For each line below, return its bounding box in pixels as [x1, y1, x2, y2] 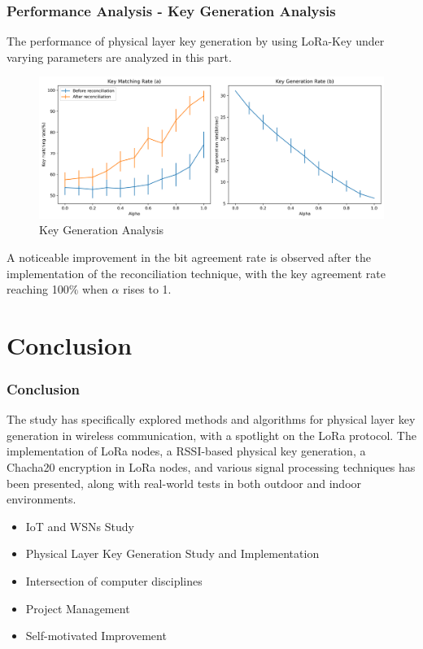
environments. [7, 490, 76, 507]
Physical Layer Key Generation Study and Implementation [25, 545, 320, 562]
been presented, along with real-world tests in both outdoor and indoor [7, 474, 362, 491]
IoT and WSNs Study [25, 517, 134, 534]
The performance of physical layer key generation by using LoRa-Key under [7, 33, 385, 50]
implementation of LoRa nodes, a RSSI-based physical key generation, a [7, 442, 366, 460]
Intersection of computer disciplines [25, 573, 203, 590]
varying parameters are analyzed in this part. [7, 48, 232, 65]
